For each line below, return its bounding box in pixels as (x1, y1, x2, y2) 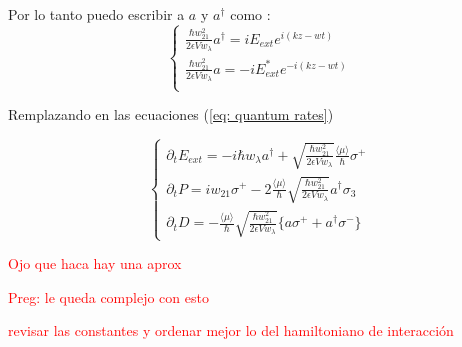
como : (230, 4, 271, 24)
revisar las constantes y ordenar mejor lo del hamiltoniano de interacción (8, 320, 454, 341)
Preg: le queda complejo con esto (8, 286, 209, 307)
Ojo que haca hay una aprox (8, 253, 182, 274)
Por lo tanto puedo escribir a (8, 4, 185, 24)
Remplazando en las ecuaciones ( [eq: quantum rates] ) (8, 104, 334, 125)
